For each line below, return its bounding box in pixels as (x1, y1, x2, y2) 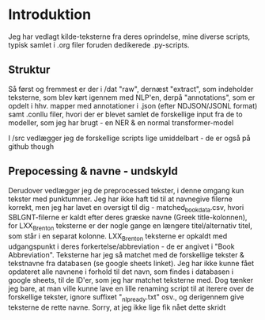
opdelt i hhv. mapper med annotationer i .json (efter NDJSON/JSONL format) (8, 101, 258, 110)
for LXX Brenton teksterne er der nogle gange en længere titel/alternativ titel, (8, 221, 253, 233)
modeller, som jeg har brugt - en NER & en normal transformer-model (8, 117, 234, 128)
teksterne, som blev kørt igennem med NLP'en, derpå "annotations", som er (8, 93, 256, 102)
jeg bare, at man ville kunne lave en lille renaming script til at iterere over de (8, 284, 255, 293)
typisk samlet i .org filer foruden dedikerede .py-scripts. (8, 40, 190, 49)
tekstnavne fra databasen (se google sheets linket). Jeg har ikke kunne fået (8, 258, 255, 268)
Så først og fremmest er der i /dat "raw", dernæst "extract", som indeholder (8, 84, 254, 93)
